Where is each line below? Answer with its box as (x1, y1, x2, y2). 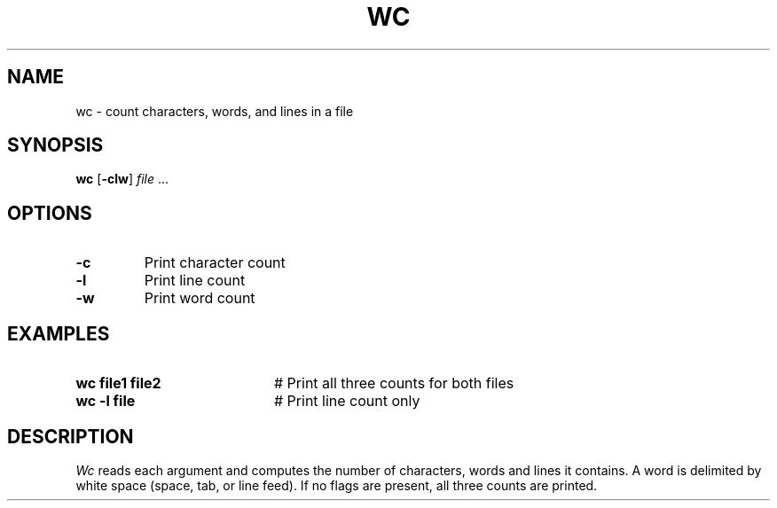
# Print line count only (273, 392, 420, 410)
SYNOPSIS (7, 134, 104, 157)
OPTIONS (7, 201, 92, 224)
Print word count (144, 289, 255, 308)
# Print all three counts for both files (273, 374, 514, 393)
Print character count (144, 254, 286, 272)
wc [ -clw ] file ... (75, 171, 169, 187)
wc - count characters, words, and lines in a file (75, 103, 354, 119)
